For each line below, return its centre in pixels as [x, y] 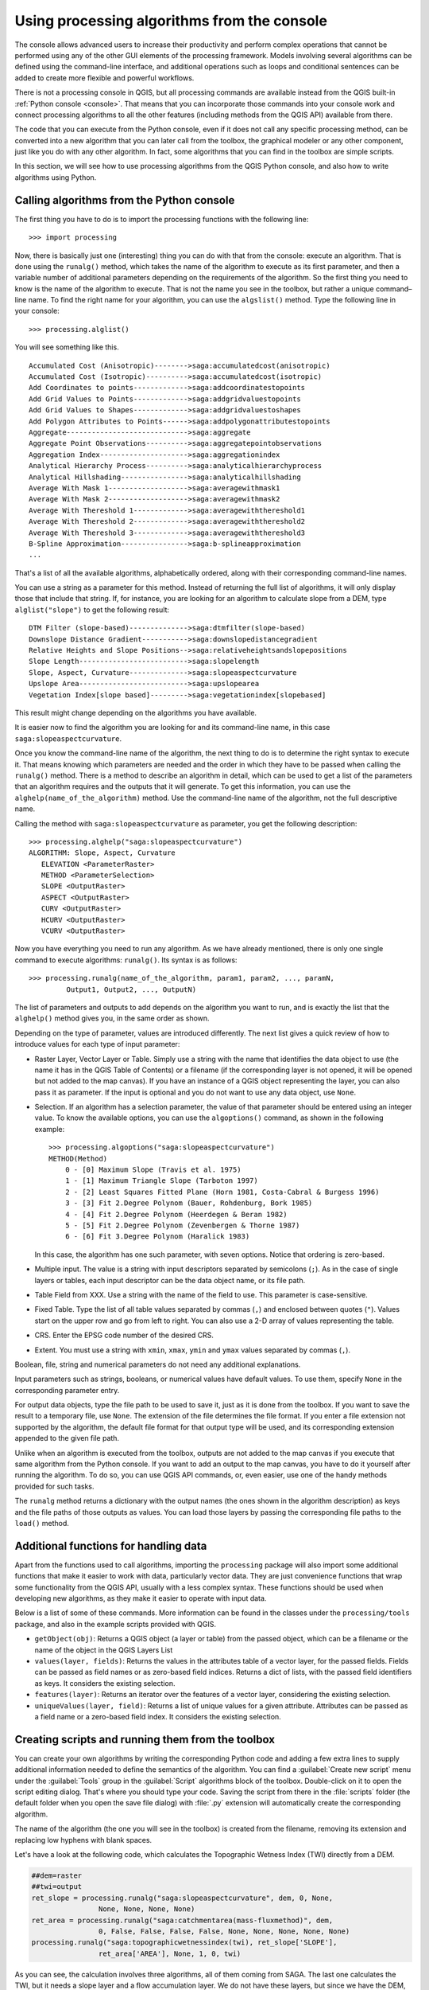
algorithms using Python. [56, 177]
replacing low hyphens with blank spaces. [83, 1840]
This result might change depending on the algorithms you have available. [136, 712]
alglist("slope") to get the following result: [92, 610]
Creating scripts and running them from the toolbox [145, 1739]
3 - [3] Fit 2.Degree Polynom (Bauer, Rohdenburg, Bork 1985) [189, 1203]
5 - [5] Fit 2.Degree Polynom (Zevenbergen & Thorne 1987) [182, 1225]
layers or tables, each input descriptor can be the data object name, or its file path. [170, 1280]
